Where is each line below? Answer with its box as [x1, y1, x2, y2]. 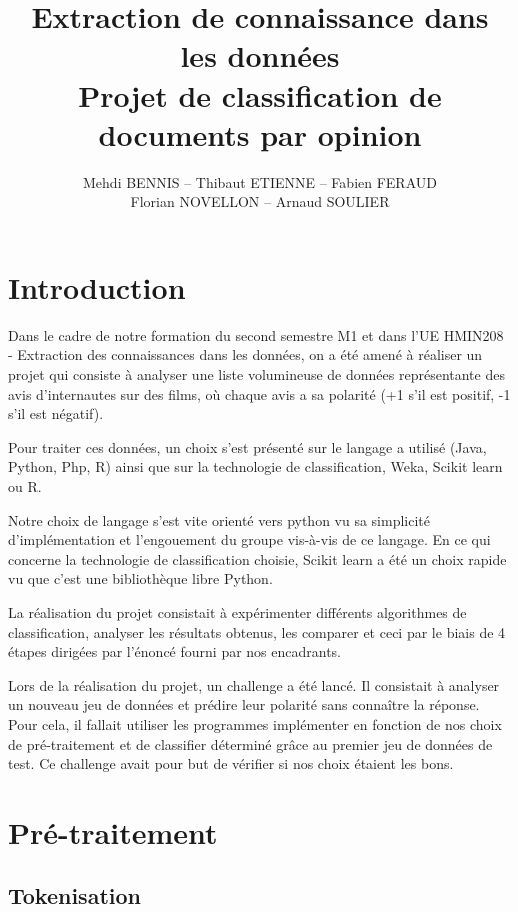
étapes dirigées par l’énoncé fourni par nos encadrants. [8, 641, 342, 662]
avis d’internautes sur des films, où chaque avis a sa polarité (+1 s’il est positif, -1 [8, 383, 511, 404]
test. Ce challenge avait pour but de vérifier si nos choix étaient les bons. [8, 753, 454, 774]
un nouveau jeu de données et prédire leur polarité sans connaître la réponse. [8, 694, 480, 715]
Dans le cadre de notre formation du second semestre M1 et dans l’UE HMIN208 [8, 324, 504, 345]
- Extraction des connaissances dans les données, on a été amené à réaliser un [8, 344, 483, 365]
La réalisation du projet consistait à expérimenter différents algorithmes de [8, 601, 467, 622]
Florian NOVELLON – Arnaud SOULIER [130, 191, 390, 212]
